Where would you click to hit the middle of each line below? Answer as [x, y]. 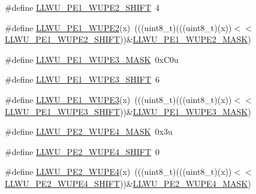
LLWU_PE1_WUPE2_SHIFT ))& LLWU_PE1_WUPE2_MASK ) [128, 39]
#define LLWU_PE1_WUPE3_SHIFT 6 [82, 79]
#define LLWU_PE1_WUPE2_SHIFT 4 [82, 7]
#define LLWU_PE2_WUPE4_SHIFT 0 [82, 151]
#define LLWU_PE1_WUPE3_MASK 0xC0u [92, 59]
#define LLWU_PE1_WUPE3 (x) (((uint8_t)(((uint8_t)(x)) [118, 99]
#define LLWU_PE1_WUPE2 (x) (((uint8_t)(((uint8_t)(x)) [118, 27]
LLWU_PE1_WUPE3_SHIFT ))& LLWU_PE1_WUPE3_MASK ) [128, 111]
